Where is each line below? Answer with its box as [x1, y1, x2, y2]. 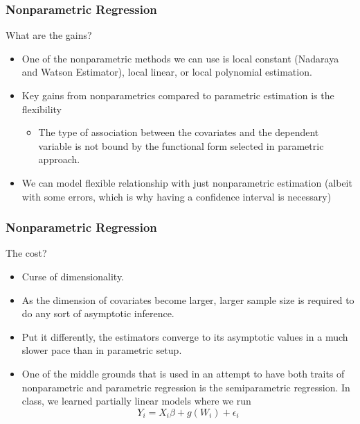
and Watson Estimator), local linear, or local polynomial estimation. [21, 65, 312, 79]
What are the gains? [6, 28, 92, 42]
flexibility [21, 101, 62, 116]
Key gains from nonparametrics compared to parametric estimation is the [21, 88, 334, 102]
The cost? [6, 246, 47, 260]
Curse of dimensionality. [21, 269, 125, 283]
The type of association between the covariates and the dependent [38, 125, 319, 139]
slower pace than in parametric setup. [21, 343, 182, 357]
